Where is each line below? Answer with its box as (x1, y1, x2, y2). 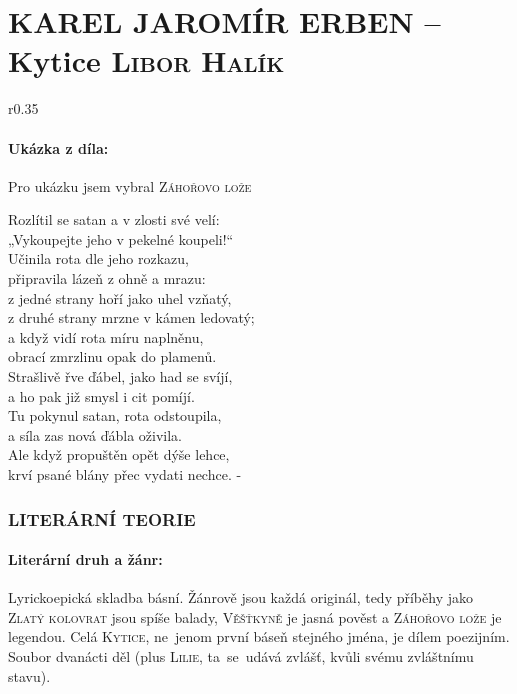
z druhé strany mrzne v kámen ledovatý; (8, 307, 255, 328)
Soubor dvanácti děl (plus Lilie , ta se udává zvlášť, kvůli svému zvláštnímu (8, 646, 474, 667)
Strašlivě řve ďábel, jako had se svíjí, (8, 366, 233, 387)
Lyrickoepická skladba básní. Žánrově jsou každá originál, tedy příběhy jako (8, 587, 473, 608)
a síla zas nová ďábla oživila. (8, 424, 182, 445)
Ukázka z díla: (8, 137, 109, 158)
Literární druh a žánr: (8, 549, 163, 570)
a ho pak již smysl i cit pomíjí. (8, 385, 195, 406)
